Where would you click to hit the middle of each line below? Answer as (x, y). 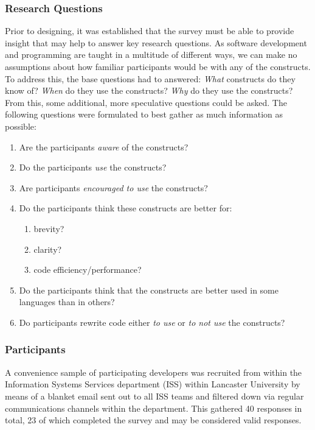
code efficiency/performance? (88, 270)
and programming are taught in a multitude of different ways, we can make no (151, 55)
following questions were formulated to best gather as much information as (144, 114)
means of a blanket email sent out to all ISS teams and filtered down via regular (154, 396)
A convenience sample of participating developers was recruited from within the (154, 372)
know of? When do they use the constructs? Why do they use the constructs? (149, 90)
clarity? (48, 249)
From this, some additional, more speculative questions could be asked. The (146, 102)
